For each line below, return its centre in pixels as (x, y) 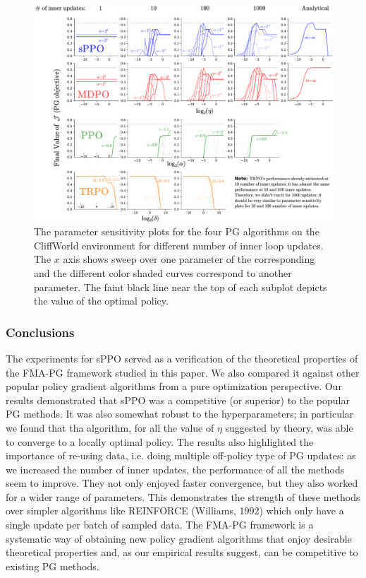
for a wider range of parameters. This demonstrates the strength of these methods (183, 496)
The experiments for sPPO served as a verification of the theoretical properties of (182, 358)
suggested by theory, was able (289, 427)
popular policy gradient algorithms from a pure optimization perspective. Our (174, 386)
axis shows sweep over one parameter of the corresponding (189, 259)
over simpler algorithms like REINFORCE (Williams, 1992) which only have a (175, 511)
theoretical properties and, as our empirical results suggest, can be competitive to (182, 552)
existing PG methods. (53, 566)
